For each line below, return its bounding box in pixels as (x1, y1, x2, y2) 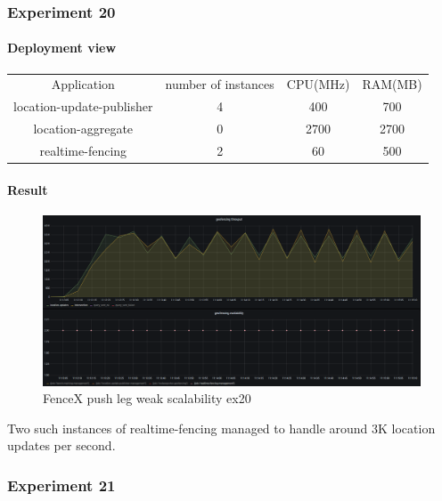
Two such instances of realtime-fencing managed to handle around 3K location (7, 418, 436, 437)
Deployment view (7, 38, 117, 57)
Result (7, 180, 48, 198)
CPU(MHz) (286, 75, 350, 93)
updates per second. (7, 436, 116, 455)
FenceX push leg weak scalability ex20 (43, 389, 251, 408)
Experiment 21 (7, 473, 116, 496)
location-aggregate (33, 119, 134, 138)
